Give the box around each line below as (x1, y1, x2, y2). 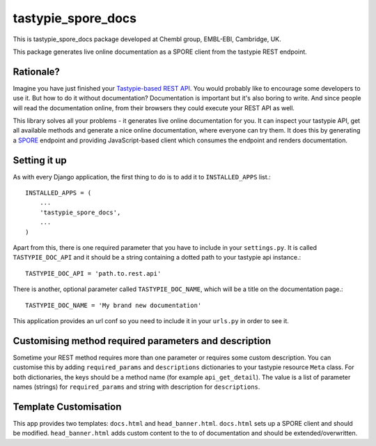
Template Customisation (13, 401, 122, 412)
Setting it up (13, 154, 68, 166)
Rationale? (13, 66, 61, 77)
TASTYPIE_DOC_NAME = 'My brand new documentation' (25, 301, 202, 309)
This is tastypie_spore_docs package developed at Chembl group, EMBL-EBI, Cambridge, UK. (13, 35, 281, 43)
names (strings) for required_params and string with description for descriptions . (13, 382, 260, 391)
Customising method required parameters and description (13, 335, 272, 347)
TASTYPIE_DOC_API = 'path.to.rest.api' (25, 269, 162, 277)
